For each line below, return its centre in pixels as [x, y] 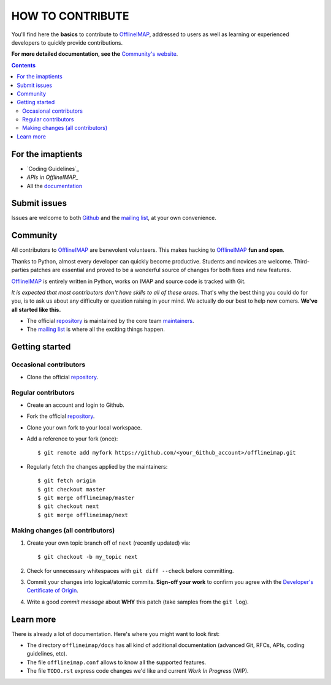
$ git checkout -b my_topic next [88, 557]
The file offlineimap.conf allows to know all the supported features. [116, 662]
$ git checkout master [72, 489]
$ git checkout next [68, 506]
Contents [24, 65]
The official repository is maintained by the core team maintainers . [110, 321]
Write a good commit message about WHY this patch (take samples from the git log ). [138, 602]
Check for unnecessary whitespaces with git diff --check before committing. [130, 570]
